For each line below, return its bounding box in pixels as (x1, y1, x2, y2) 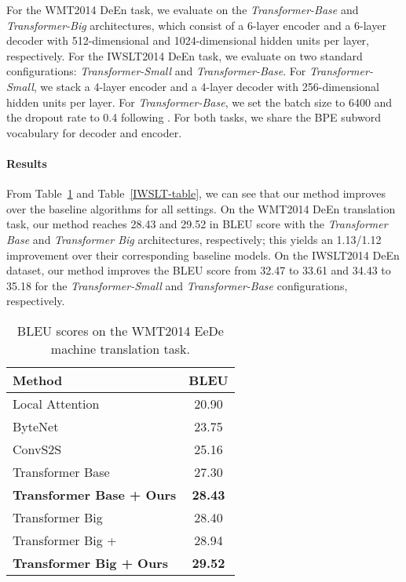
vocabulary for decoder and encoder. (6, 124, 182, 140)
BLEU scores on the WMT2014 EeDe (16, 321, 224, 340)
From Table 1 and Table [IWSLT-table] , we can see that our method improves (6, 185, 386, 202)
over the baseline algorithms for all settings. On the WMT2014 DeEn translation (6, 200, 396, 216)
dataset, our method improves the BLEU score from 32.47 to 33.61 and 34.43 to (6, 262, 391, 278)
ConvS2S (13, 439, 62, 458)
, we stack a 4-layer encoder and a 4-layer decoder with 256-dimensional (33, 78, 379, 94)
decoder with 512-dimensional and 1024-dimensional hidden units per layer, (6, 32, 369, 49)
